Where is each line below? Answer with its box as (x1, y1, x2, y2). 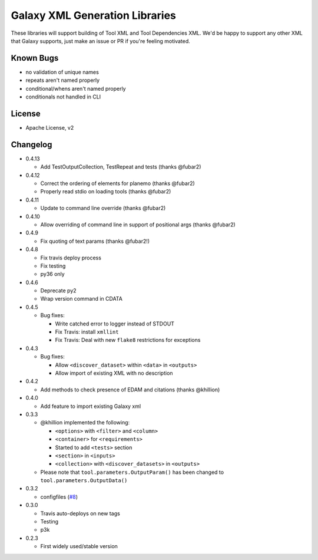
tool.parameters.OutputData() (40, 477, 128, 484)
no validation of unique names (25, 68, 100, 75)
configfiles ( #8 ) (40, 493, 78, 500)
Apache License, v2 (25, 124, 74, 131)
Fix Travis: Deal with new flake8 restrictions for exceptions (55, 337, 201, 344)
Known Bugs (11, 53, 59, 63)
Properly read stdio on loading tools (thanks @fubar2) (40, 188, 171, 195)
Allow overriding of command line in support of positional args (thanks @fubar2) (40, 221, 236, 228)
